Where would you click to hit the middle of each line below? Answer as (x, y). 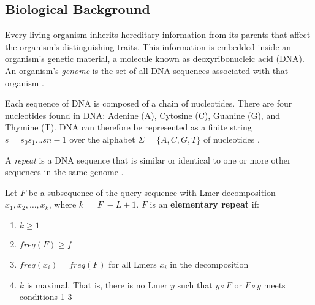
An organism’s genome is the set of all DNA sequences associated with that (147, 70)
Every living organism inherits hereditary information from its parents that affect (158, 35)
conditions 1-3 (46, 297)
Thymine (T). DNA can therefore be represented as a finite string (128, 127)
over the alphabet (102, 139)
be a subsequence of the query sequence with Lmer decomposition (152, 192)
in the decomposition (209, 264)
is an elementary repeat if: (204, 204)
